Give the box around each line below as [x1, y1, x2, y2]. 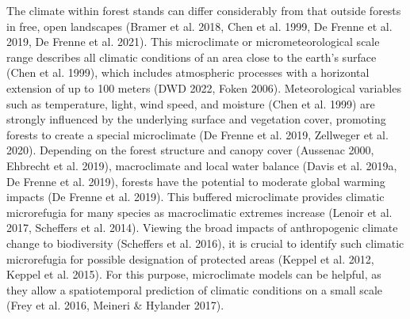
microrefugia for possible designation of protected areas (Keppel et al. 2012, [6, 250, 374, 267]
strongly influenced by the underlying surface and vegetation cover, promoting [6, 111, 386, 127]
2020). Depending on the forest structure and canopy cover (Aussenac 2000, [6, 142, 374, 158]
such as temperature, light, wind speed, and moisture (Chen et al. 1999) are [6, 95, 375, 112]
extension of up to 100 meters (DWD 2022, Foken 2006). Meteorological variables [6, 79, 401, 96]
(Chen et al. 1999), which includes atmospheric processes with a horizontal [6, 64, 370, 81]
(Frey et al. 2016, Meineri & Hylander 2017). [6, 297, 224, 313]
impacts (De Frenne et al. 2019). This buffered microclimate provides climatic [6, 188, 385, 205]
